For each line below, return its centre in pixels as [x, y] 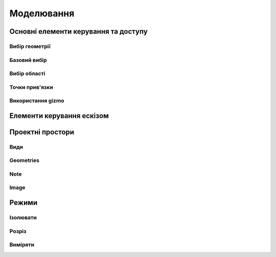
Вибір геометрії [30, 46]
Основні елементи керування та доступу [78, 31]
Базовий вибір [28, 60]
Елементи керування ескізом [59, 116]
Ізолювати [23, 218]
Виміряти [22, 245]
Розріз [18, 231]
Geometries [24, 160]
